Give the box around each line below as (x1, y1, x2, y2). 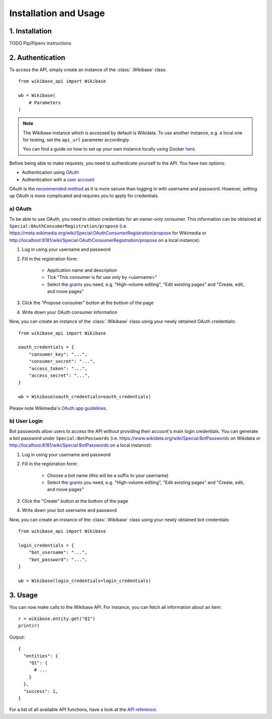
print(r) (18, 623, 40, 629)
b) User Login (9, 417, 43, 424)
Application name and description (47, 267, 117, 273)
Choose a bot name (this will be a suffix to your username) (47, 472, 169, 478)
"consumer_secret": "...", (28, 359, 96, 364)
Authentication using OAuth (22, 169, 79, 175)
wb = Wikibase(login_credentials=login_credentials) (18, 578, 151, 584)
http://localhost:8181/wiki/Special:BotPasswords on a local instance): (9, 442, 152, 448)
